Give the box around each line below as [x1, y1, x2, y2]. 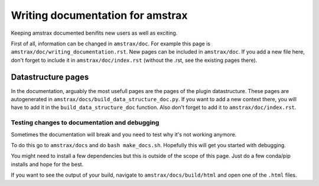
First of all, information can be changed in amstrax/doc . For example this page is [11, 40, 211, 47]
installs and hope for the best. [11, 161, 84, 168]
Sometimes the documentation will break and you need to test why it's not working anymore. [11, 131, 237, 138]
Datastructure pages [11, 72, 89, 82]
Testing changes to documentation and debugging [11, 118, 159, 127]
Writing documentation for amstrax [11, 9, 188, 22]
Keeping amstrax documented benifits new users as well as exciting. [11, 29, 178, 36]
